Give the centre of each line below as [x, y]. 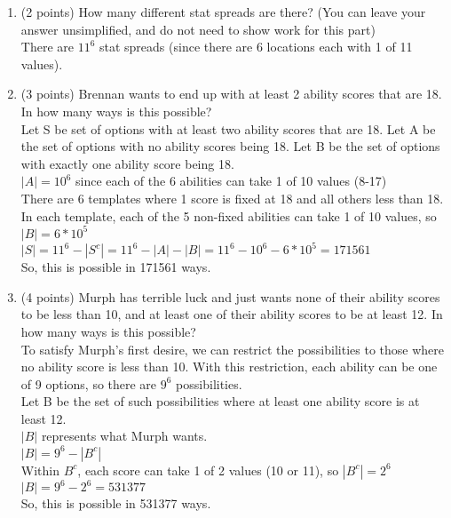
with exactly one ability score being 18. [127, 163]
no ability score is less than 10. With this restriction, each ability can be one [229, 367]
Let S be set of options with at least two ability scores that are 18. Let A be [228, 128]
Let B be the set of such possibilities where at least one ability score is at [220, 401]
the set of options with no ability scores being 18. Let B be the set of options [230, 146]
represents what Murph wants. [124, 436]
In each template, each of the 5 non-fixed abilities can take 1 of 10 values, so [229, 215]
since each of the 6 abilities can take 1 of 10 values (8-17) [231, 181]
